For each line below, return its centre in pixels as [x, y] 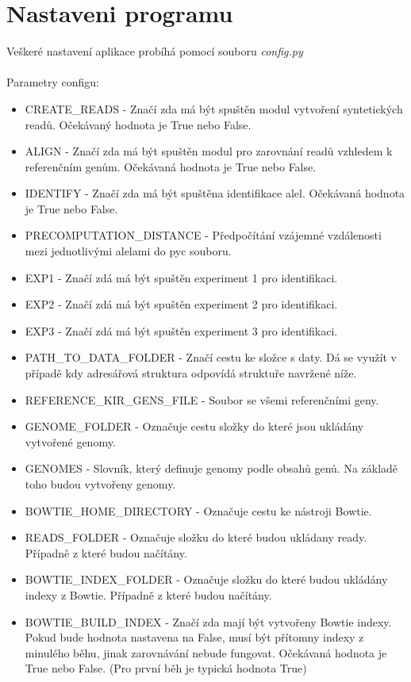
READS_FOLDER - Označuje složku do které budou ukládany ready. [196, 537]
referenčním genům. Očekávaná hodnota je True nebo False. [171, 166]
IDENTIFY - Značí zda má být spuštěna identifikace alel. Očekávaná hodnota [215, 193]
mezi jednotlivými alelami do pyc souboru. [128, 251]
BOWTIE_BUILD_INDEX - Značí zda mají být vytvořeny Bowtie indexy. [208, 621]
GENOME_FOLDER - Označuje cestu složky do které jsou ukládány [194, 426]
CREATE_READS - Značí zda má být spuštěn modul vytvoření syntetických [214, 108]
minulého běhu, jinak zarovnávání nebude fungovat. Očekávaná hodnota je [206, 652]
